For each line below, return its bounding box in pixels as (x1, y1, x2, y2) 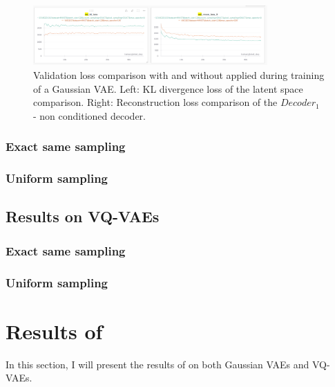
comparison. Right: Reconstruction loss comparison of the (33, 95, 278, 109)
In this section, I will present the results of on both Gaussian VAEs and (6, 357, 309, 371)
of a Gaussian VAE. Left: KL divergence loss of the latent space (33, 81, 303, 96)
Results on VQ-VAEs (6, 206, 160, 227)
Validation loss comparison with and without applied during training (33, 68, 325, 82)
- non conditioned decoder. (33, 108, 146, 123)
